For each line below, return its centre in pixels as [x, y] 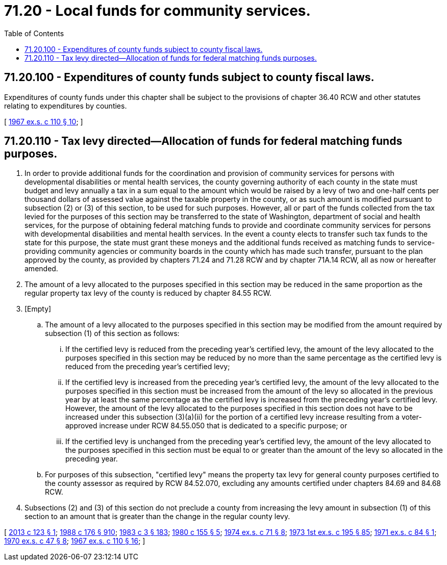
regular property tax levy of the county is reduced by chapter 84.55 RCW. [148, 293]
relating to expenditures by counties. [66, 106]
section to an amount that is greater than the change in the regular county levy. [157, 517]
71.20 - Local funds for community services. [157, 11]
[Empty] [38, 309]
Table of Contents [34, 33]
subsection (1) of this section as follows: [112, 333]
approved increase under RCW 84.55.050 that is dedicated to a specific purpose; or [206, 426]
